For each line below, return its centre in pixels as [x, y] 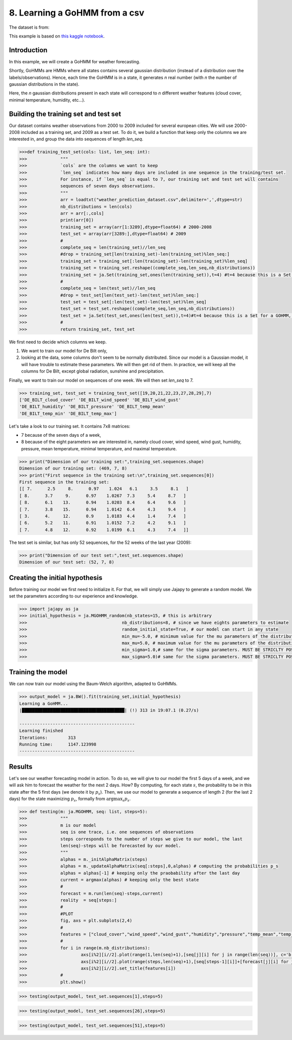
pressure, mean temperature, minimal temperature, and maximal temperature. [99, 448]
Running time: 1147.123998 [58, 744]
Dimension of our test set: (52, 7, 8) [67, 562]
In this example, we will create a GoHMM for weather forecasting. [75, 61]
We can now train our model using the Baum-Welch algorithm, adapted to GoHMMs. [93, 684]
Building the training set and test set [65, 114]
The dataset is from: [29, 27]
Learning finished [41, 731]
